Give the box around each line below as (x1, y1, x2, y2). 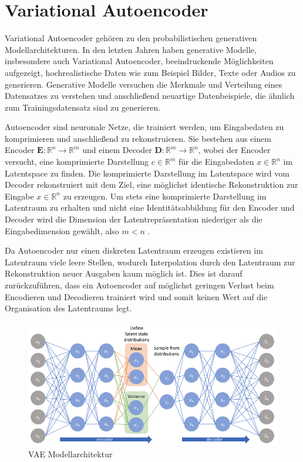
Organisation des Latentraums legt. (5, 302, 132, 314)
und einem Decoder (82, 144, 152, 156)
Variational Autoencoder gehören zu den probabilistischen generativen (5, 32, 257, 44)
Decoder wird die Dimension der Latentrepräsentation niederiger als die (5, 213, 262, 225)
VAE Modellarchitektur (28, 448, 113, 460)
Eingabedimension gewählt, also (5, 224, 119, 237)
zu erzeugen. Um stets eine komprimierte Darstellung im (63, 190, 267, 202)
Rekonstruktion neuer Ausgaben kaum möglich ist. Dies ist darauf (5, 267, 243, 280)
